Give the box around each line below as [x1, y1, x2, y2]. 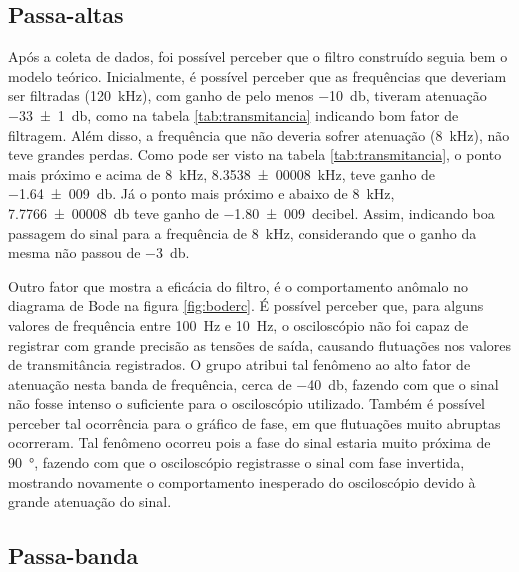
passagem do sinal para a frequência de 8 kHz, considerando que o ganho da [8, 222, 477, 243]
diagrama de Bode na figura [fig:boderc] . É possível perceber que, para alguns [8, 295, 484, 316]
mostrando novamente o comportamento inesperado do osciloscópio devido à [8, 471, 476, 492]
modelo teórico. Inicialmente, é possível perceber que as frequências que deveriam [8, 65, 507, 86]
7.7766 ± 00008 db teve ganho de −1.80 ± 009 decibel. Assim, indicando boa [8, 202, 495, 223]
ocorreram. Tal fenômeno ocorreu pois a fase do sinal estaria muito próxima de [8, 432, 491, 453]
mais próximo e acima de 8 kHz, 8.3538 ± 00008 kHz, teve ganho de [8, 163, 436, 184]
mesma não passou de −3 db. [8, 242, 190, 263]
